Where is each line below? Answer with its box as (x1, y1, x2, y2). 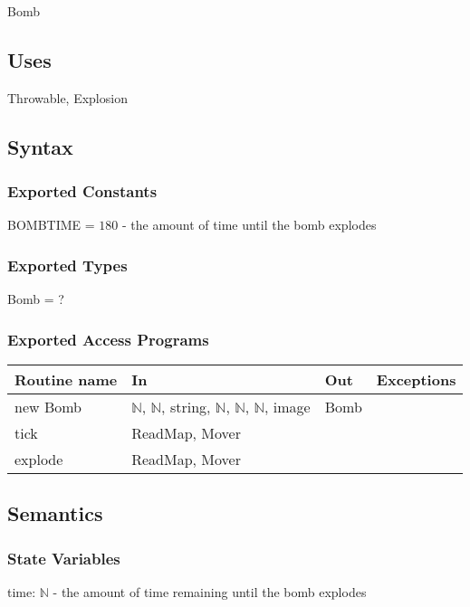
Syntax (7, 132, 73, 160)
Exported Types (7, 253, 128, 276)
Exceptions (376, 369, 456, 391)
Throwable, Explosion (7, 88, 128, 107)
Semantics (7, 499, 103, 527)
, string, (161, 396, 211, 418)
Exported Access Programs (7, 327, 209, 350)
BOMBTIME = (7, 215, 95, 234)
